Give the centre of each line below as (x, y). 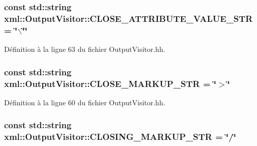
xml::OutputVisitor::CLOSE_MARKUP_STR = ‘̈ (110, 83)
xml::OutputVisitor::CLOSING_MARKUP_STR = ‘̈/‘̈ (120, 137)
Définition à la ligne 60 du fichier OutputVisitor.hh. (85, 102)
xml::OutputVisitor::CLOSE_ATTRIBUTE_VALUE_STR (128, 18)
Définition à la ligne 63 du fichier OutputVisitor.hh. (85, 49)
